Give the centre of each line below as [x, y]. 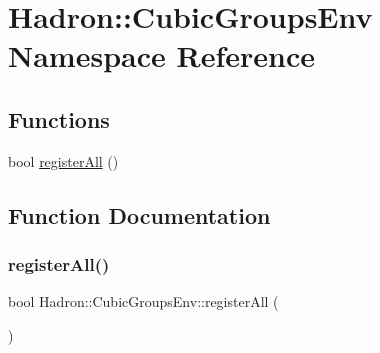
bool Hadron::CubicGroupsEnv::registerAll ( [143, 301]
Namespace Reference [161, 55]
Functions [59, 118]
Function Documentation [139, 214]
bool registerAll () [63, 160]
